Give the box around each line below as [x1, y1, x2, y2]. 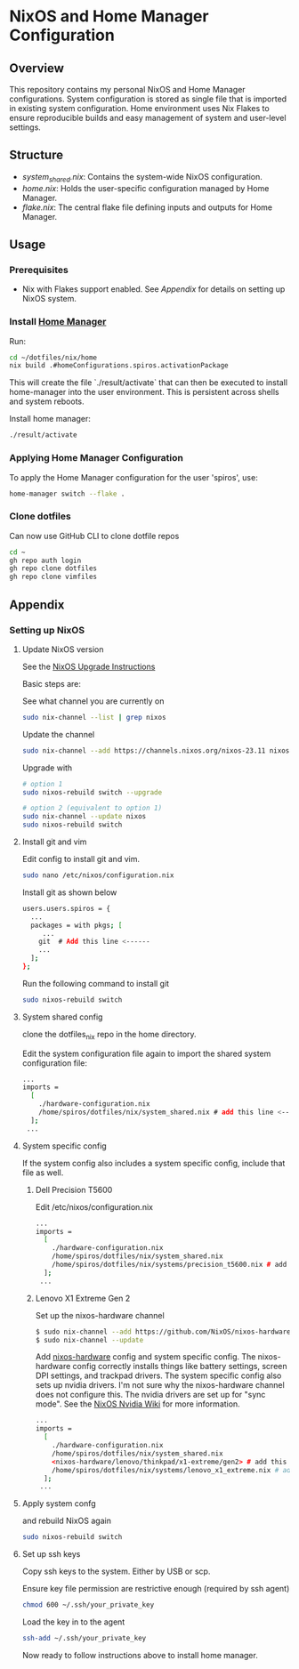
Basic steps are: [21, 678, 82, 689]
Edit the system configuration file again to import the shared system [21, 1048, 271, 1059]
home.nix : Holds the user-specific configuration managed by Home [21, 182, 270, 193]
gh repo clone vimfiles [9, 572, 98, 582]
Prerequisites [9, 263, 69, 276]
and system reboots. [9, 396, 85, 407]
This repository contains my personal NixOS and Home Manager [9, 85, 246, 94]
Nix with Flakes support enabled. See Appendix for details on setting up [21, 284, 286, 294]
